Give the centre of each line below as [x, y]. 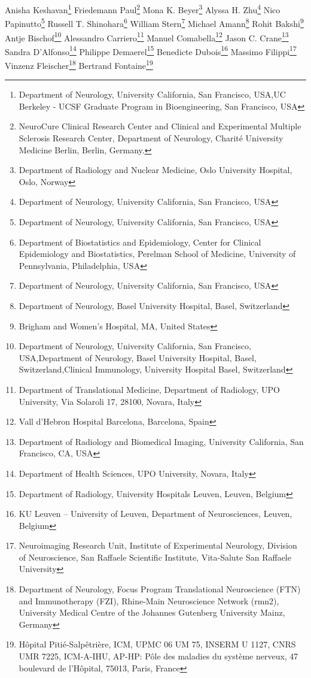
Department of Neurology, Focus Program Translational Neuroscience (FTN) [160, 589]
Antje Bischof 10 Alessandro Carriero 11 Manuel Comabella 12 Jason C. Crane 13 [147, 37]
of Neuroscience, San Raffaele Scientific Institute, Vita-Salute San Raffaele [155, 557]
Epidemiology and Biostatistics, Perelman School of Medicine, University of [157, 254]
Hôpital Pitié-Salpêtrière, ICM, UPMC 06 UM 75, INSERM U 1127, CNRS [157, 644]
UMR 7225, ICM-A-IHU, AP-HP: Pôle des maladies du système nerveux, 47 [158, 656]
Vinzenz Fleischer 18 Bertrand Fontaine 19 [79, 64]
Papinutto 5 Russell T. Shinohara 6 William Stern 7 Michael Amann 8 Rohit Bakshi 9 [154, 22]
